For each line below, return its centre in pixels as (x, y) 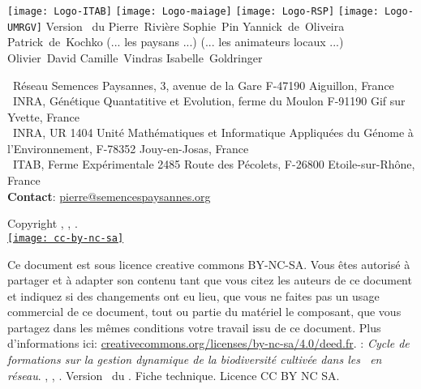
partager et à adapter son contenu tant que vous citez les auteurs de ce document (210, 280)
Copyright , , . (43, 223)
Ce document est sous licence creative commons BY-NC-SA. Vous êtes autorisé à (209, 264)
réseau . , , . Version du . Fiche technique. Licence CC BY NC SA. (174, 375)
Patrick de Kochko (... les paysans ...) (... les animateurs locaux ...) (176, 42)
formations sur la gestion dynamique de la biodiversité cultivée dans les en (195, 359)
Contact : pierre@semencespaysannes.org (109, 196)
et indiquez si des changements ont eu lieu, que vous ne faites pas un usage (193, 295)
